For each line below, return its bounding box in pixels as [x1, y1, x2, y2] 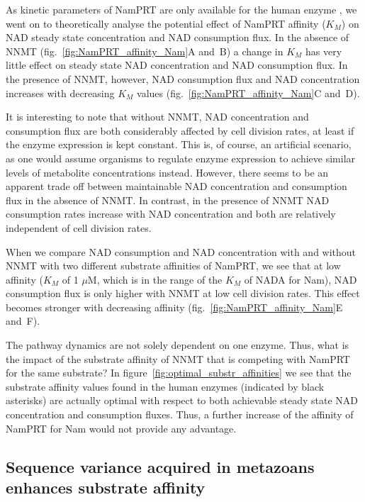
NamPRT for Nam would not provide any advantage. [6, 420, 237, 435]
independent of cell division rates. [6, 220, 152, 235]
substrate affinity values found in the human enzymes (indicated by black [6, 379, 325, 394]
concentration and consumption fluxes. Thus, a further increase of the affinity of [6, 407, 354, 422]
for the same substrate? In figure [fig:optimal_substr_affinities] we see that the [6, 365, 352, 380]
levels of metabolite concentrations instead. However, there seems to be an [6, 164, 329, 179]
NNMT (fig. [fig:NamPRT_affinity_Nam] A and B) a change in [6, 43, 283, 58]
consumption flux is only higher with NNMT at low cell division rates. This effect [6, 286, 360, 301]
